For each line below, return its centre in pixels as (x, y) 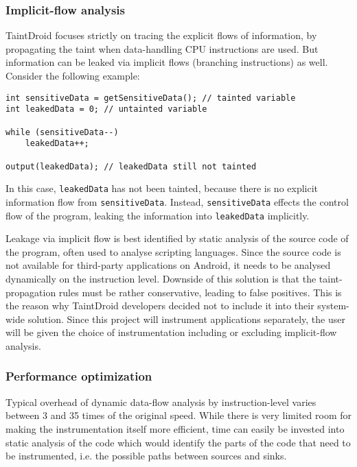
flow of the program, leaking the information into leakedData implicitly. (158, 215)
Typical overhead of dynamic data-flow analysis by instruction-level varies (161, 402)
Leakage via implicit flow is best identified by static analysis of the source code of (177, 238)
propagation (31, 292)
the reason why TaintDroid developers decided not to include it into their (160, 306)
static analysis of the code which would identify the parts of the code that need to (178, 442)
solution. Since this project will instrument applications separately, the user (186, 319)
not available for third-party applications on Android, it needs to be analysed (168, 265)
